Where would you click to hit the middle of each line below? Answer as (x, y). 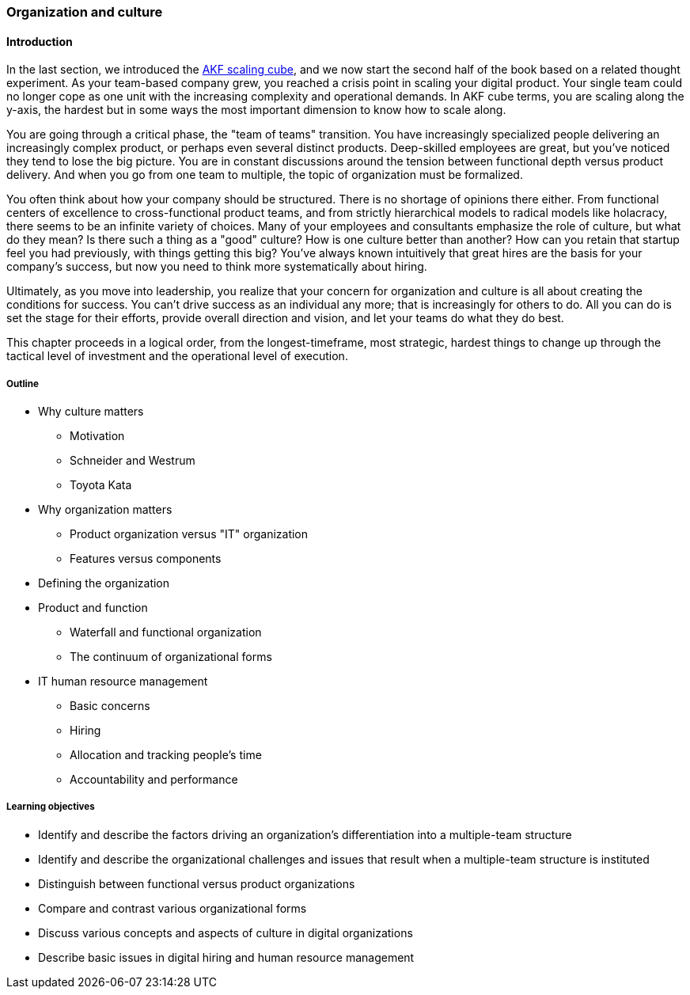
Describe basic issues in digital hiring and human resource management (226, 957)
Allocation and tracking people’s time (166, 755)
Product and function (93, 608)
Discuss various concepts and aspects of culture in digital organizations (226, 932)
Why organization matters (105, 509)
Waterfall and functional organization (166, 632)
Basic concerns (110, 706)
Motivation (97, 436)
